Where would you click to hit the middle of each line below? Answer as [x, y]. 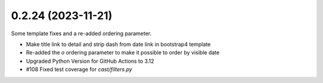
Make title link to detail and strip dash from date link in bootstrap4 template [118, 44]
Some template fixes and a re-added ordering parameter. [81, 33]
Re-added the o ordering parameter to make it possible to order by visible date [123, 53]
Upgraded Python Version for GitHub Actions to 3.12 [90, 61]
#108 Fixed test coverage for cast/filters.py [79, 69]
